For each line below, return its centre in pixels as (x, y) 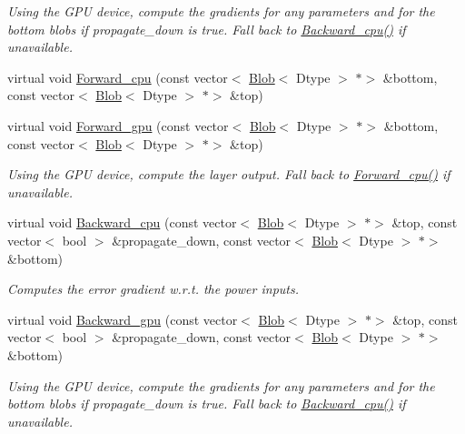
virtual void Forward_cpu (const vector (118, 77)
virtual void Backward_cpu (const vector (122, 222)
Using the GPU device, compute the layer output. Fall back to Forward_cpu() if (229, 174)
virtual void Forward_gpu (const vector (118, 125)
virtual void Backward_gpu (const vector (123, 319)
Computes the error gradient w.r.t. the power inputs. (153, 289)
